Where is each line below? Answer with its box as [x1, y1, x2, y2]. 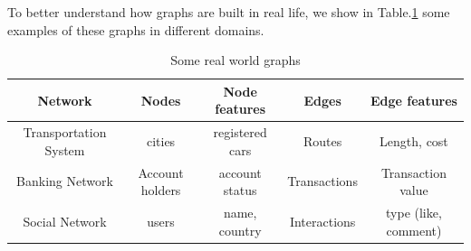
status [223, 181, 257, 200]
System [44, 140, 85, 159]
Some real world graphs [170, 51, 301, 70]
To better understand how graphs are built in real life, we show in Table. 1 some [7, 3, 450, 21]
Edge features [370, 90, 457, 109]
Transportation [23, 123, 107, 142]
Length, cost [380, 132, 448, 151]
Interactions [289, 211, 356, 230]
